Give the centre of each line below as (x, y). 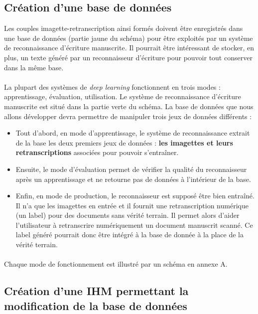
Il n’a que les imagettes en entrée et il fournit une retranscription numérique (132, 205)
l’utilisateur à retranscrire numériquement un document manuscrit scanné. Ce (134, 225)
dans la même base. (34, 67)
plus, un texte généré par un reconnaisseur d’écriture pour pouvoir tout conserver (128, 57)
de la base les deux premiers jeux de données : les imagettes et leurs (124, 142)
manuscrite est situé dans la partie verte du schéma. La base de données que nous (129, 106)
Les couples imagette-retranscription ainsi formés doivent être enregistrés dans (124, 28)
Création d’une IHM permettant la (96, 291)
